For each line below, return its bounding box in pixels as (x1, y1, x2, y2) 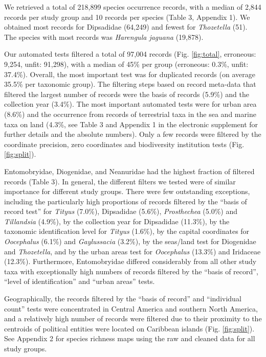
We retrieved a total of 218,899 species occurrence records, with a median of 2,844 (4, 2, 261, 12)
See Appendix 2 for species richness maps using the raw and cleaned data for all (4, 333, 255, 344)
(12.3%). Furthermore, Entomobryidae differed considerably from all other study (4, 256, 257, 267)
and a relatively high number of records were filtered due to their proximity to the (4, 313, 262, 324)
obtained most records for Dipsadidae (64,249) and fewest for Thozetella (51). (4, 21, 248, 32)
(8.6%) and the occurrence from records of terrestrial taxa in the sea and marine (4, 108, 256, 119)
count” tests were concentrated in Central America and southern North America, (4, 303, 258, 314)
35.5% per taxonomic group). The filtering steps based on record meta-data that (4, 79, 256, 89)
